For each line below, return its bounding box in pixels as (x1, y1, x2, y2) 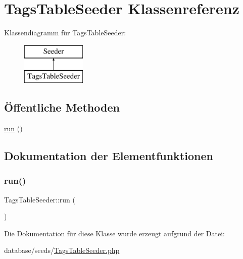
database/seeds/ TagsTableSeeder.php (4, 245, 120, 255)
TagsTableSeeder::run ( (4, 194, 75, 204)
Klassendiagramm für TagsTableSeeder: (4, 27, 126, 38)
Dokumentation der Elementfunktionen (4, 148, 213, 164)
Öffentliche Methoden (4, 99, 120, 115)
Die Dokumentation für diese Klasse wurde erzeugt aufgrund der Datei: (4, 228, 225, 238)
